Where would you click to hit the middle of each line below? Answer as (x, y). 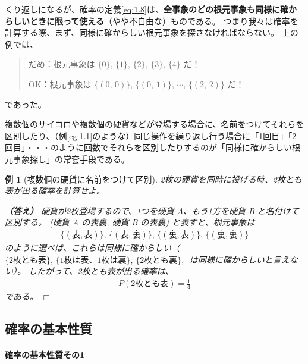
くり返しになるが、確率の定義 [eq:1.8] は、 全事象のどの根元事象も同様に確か (151, 9)
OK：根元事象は (60, 84)
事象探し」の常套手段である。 (71, 159)
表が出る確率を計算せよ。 (55, 191)
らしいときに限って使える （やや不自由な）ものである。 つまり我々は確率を (152, 21)
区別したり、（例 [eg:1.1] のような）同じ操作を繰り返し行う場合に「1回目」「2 (151, 135)
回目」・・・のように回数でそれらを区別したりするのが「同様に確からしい (148, 147)
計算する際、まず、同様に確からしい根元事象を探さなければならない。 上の (152, 32)
